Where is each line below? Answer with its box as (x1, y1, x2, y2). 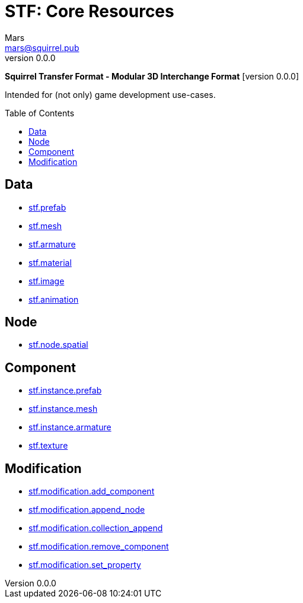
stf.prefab (28, 202, 66, 212)
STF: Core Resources (5, 1, 174, 21)
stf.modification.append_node (28, 504, 145, 515)
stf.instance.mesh (28, 404, 98, 414)
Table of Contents (5, 107, 75, 118)
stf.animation (28, 294, 79, 304)
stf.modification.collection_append (28, 523, 163, 534)
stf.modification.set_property (28, 560, 141, 570)
